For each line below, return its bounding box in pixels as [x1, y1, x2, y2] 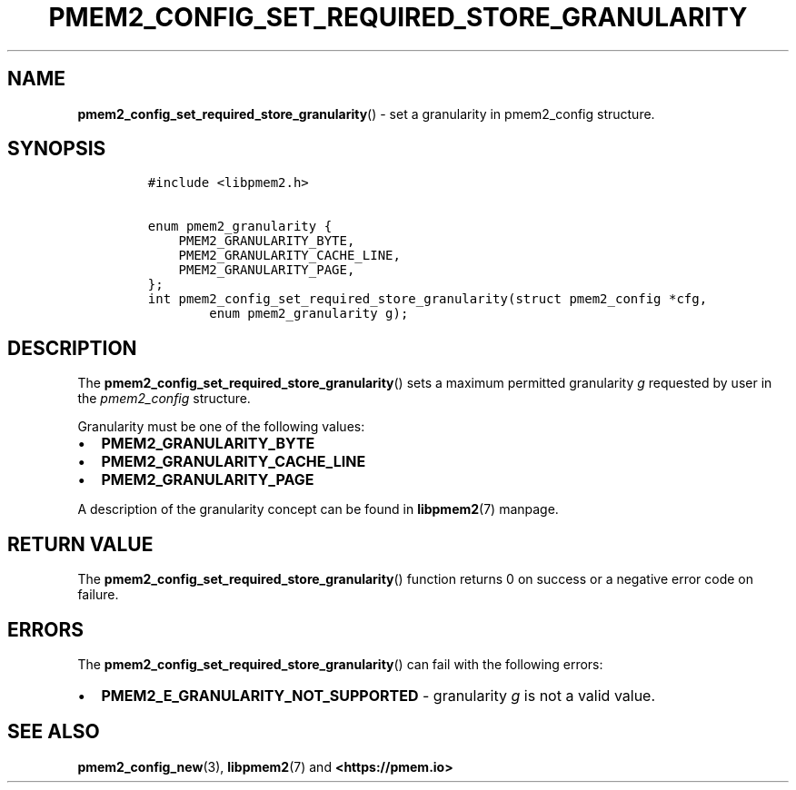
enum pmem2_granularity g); [209, 306, 409, 321]
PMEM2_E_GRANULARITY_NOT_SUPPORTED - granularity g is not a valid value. [101, 686, 656, 705]
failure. [77, 587, 119, 603]
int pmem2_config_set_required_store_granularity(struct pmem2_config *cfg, [147, 291, 708, 307]
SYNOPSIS [7, 137, 106, 161]
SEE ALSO [7, 720, 100, 744]
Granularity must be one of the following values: [77, 419, 365, 435]
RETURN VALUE [7, 532, 154, 556]
